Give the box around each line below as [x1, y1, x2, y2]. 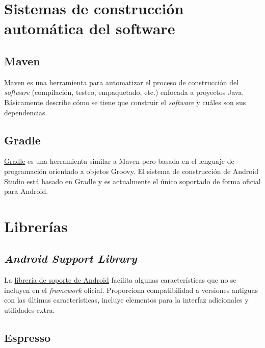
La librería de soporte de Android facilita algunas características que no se [4, 275, 236, 285]
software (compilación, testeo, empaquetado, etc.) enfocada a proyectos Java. [4, 87, 244, 97]
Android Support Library [4, 251, 137, 266]
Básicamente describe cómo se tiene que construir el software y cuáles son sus [4, 96, 246, 107]
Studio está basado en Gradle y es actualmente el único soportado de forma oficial [4, 176, 261, 186]
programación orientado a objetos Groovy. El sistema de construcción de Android [4, 165, 259, 176]
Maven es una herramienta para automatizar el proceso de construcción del [4, 77, 239, 87]
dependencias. [4, 107, 47, 117]
